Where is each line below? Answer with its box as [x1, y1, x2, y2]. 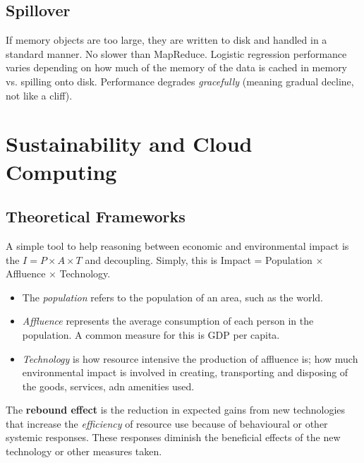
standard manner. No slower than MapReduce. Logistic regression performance [6, 46, 347, 61]
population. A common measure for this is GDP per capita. [22, 327, 280, 342]
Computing [6, 157, 117, 186]
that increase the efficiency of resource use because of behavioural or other [6, 416, 328, 431]
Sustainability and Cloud [6, 129, 253, 158]
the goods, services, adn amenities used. [22, 378, 195, 393]
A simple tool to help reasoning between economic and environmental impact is [6, 238, 349, 253]
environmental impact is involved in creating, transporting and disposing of [22, 365, 348, 380]
